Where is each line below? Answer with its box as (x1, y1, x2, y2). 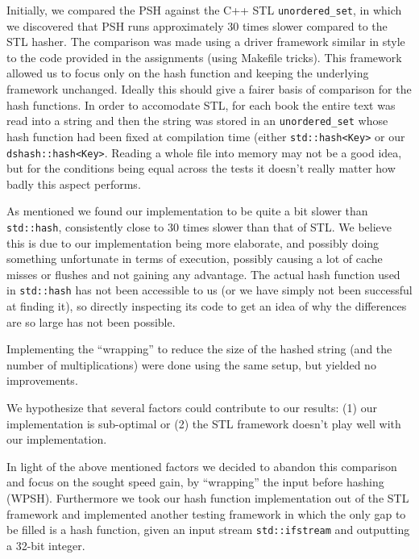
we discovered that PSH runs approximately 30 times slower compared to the (6, 17, 388, 34)
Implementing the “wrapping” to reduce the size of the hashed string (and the (6, 340, 392, 357)
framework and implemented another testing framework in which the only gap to (6, 505, 406, 522)
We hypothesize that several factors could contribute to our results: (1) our (6, 399, 377, 416)
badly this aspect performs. (6, 175, 141, 192)
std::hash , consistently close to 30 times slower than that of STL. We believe (6, 218, 392, 235)
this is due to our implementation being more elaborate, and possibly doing (6, 234, 380, 251)
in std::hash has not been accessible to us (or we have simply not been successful (6, 282, 413, 298)
